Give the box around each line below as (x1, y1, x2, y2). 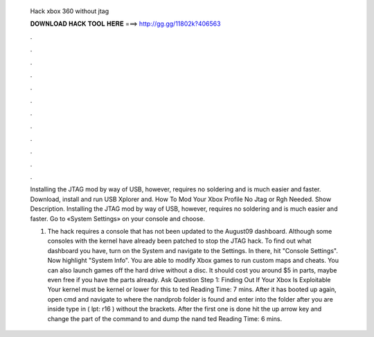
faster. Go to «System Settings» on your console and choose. (30, 214, 206, 223)
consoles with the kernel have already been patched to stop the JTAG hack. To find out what (47, 236, 312, 245)
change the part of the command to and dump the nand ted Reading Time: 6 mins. (47, 314, 283, 322)
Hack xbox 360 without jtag (30, 7, 109, 15)
